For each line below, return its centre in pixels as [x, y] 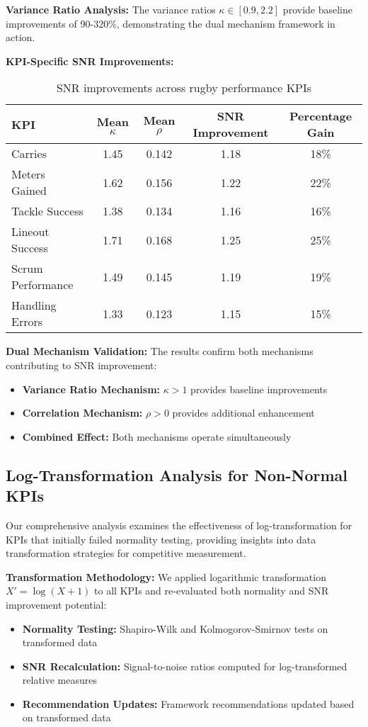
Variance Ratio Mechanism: [91, 389]
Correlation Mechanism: [82, 413]
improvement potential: [56, 604]
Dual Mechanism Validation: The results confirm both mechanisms [160, 351]
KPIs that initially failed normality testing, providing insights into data [161, 539]
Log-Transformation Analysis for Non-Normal [177, 474]
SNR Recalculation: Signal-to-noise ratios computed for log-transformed [185, 666]
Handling [34, 305]
